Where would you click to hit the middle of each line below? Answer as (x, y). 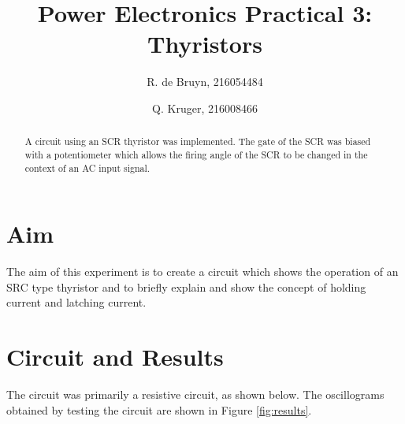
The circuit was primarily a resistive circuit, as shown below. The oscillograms (195, 394)
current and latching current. (76, 302)
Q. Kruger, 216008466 (205, 108)
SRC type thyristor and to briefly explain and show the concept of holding (186, 286)
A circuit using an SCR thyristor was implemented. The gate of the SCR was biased (198, 141)
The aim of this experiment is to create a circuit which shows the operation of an (202, 272)
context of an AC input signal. (87, 167)
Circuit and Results (115, 357)
